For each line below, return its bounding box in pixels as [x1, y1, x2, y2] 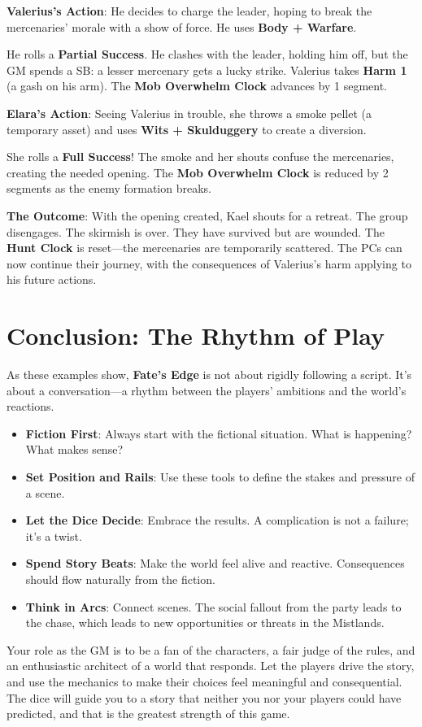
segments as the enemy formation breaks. [7, 180, 211, 197]
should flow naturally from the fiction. [25, 570, 215, 587]
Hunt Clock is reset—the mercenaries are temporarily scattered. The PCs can [7, 239, 402, 256]
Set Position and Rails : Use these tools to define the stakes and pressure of [25, 468, 415, 485]
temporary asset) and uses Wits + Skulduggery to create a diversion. [7, 120, 367, 137]
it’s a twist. [25, 527, 82, 544]
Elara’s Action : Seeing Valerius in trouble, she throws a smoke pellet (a [7, 104, 372, 121]
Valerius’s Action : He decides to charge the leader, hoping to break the [7, 2, 372, 19]
